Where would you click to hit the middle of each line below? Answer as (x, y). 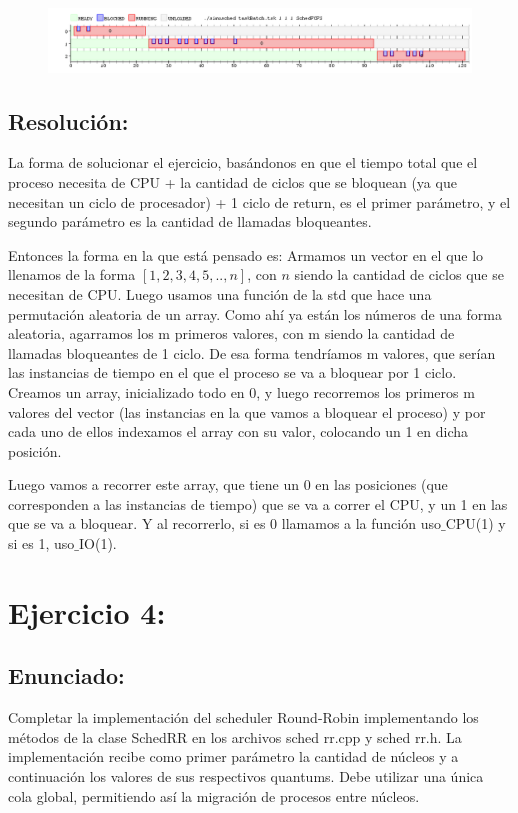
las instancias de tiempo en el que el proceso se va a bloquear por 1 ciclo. (232, 372)
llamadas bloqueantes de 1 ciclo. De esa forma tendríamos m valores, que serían (252, 352)
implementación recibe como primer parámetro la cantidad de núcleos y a (233, 756)
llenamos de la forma (72, 274)
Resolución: (68, 120)
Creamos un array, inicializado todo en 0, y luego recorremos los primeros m (241, 391)
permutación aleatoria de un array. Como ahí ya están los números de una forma (255, 313)
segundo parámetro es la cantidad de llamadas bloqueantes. (190, 221)
